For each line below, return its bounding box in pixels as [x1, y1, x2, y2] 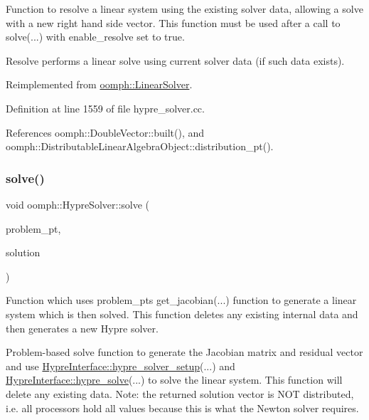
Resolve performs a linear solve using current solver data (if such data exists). [6, 53, 345, 68]
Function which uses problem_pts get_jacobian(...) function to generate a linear [6, 293, 357, 308]
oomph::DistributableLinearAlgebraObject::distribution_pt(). [6, 139, 274, 154]
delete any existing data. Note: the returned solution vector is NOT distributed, [6, 386, 354, 401]
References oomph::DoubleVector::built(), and [6, 125, 205, 140]
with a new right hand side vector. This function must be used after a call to [6, 15, 341, 30]
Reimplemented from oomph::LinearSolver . [6, 77, 193, 92]
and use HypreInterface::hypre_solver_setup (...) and [6, 358, 235, 373]
